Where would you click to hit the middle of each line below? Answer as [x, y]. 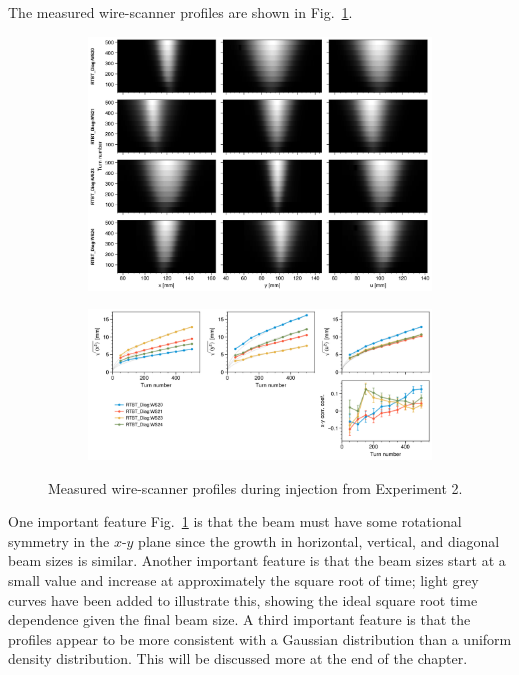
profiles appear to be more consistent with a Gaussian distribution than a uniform [260, 638]
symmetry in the [59, 540]
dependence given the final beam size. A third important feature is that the [239, 619]
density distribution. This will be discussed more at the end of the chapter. [238, 658]
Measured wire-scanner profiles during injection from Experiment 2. [255, 487]
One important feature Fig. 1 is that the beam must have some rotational [235, 521]
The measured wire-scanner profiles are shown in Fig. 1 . [180, 12]
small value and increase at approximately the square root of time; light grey [243, 579]
